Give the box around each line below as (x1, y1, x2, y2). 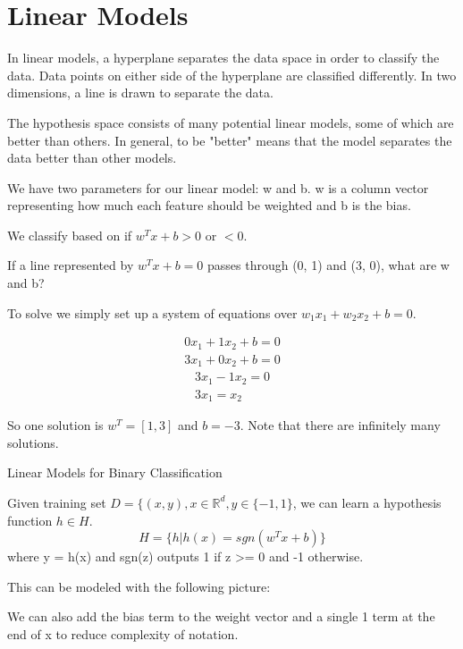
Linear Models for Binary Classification (7, 463, 223, 482)
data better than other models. (7, 148, 177, 167)
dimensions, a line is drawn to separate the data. (7, 83, 274, 102)
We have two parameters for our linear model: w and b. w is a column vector (7, 178, 429, 197)
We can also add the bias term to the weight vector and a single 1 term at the (7, 607, 435, 626)
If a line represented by (7, 256, 134, 274)
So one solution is (7, 416, 104, 434)
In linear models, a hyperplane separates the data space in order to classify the (7, 48, 440, 67)
